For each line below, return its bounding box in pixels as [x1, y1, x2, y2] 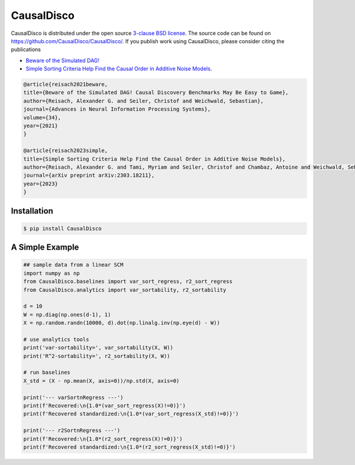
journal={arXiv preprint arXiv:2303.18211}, [23, 172, 155, 179]
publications [11, 46, 41, 53]
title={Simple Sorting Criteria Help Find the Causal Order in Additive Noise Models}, [23, 156, 286, 162]
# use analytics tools [23, 336, 89, 343]
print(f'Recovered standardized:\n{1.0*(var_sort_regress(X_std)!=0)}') [23, 411, 239, 417]
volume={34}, [23, 114, 62, 121]
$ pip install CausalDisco [23, 225, 102, 232]
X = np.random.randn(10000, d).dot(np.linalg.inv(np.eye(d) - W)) [23, 319, 220, 327]
